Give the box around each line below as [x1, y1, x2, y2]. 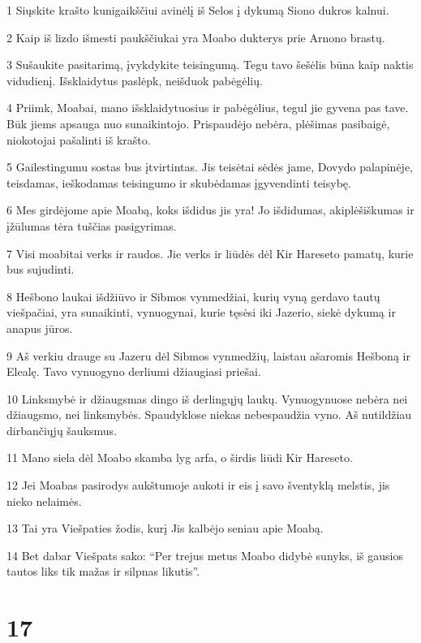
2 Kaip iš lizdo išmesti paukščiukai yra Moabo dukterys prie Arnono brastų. [6, 28, 385, 45]
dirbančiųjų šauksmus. [6, 421, 118, 438]
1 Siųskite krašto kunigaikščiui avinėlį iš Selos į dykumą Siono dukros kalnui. [6, 2, 389, 18]
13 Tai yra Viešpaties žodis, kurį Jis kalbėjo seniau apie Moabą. [6, 520, 324, 537]
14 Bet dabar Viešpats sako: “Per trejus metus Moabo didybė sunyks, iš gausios [6, 546, 403, 563]
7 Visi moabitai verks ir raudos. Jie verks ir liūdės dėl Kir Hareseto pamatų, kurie [6, 244, 414, 261]
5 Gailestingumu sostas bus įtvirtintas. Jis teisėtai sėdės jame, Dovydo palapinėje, [6, 158, 414, 175]
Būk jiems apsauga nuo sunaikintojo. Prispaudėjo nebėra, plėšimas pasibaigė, [6, 114, 390, 132]
